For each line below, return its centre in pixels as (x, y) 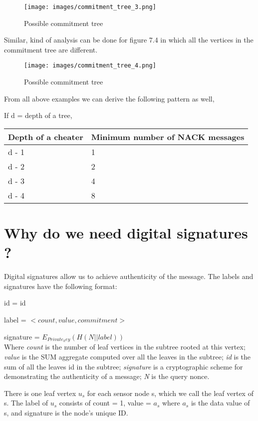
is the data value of (220, 403)
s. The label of (26, 403)
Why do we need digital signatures (126, 233)
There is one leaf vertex (40, 393)
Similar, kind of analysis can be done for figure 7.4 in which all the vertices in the (129, 40)
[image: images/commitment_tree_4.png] (90, 66)
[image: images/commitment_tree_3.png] (90, 7)
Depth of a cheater (46, 136)
